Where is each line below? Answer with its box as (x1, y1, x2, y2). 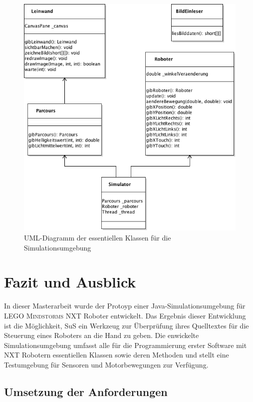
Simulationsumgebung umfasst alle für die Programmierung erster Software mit (4, 339, 247, 350)
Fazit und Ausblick (4, 271, 136, 292)
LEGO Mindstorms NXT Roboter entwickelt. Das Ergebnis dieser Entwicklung (4, 310, 246, 320)
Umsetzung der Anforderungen (4, 383, 168, 399)
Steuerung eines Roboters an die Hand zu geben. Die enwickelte (4, 330, 199, 340)
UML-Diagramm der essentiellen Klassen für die (24, 232, 171, 243)
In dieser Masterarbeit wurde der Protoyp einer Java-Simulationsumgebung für (4, 300, 246, 311)
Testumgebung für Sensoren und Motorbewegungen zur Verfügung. (4, 359, 209, 369)
